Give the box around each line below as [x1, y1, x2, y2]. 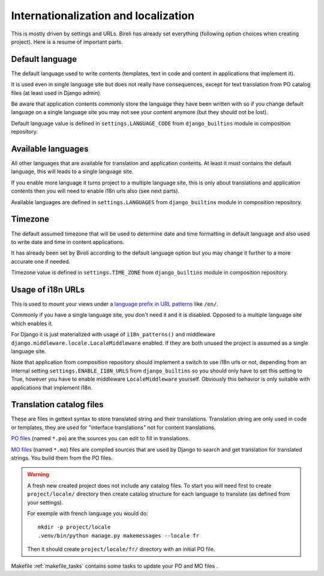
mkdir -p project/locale [38, 524, 111, 531]
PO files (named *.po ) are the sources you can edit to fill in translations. [11, 435, 190, 442]
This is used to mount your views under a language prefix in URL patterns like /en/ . [11, 300, 218, 308]
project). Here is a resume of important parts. [11, 38, 123, 45]
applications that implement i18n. [11, 384, 93, 391]
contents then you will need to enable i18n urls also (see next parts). [11, 187, 180, 195]
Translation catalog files [11, 399, 104, 410]
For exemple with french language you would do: [27, 509, 148, 517]
